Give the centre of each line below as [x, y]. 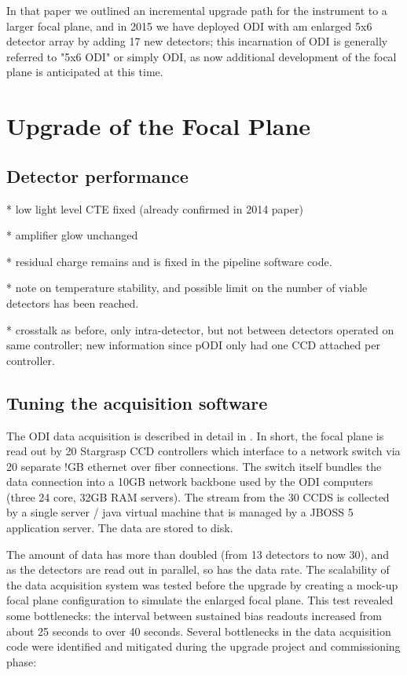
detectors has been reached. [73, 303]
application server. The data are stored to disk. [120, 528]
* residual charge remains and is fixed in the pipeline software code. [169, 261]
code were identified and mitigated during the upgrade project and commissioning [203, 646]
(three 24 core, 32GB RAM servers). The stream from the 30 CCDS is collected [198, 496]
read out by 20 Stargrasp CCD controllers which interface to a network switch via [203, 451]
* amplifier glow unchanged [72, 235]
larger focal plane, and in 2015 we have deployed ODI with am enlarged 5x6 [189, 26]
